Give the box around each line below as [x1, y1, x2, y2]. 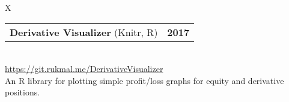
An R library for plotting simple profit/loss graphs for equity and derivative [5, 74, 284, 86]
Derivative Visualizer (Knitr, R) [10, 25, 158, 39]
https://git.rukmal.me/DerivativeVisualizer [5, 62, 163, 75]
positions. [5, 86, 40, 98]
